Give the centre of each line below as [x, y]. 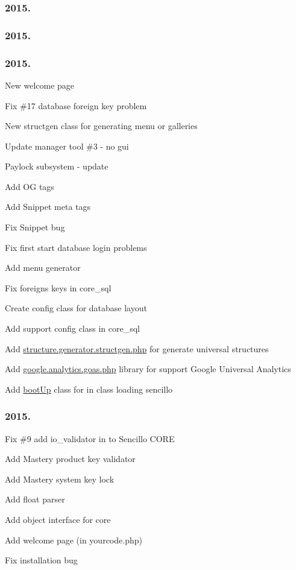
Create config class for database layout [76, 308]
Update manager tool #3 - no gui [67, 146]
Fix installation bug [41, 560]
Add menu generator [43, 268]
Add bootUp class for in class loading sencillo [89, 389]
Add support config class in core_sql [72, 328]
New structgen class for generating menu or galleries [101, 126]
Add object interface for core [58, 519]
